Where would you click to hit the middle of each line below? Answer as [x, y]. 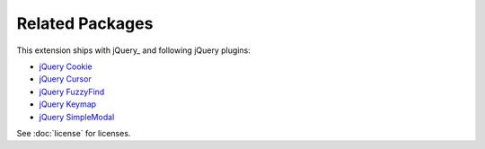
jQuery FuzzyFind [72, 92]
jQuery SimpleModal [77, 117]
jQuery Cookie [66, 66]
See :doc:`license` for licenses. [74, 133]
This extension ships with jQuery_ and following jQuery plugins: [133, 50]
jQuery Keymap [68, 104]
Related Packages [85, 23]
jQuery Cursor [65, 79]
